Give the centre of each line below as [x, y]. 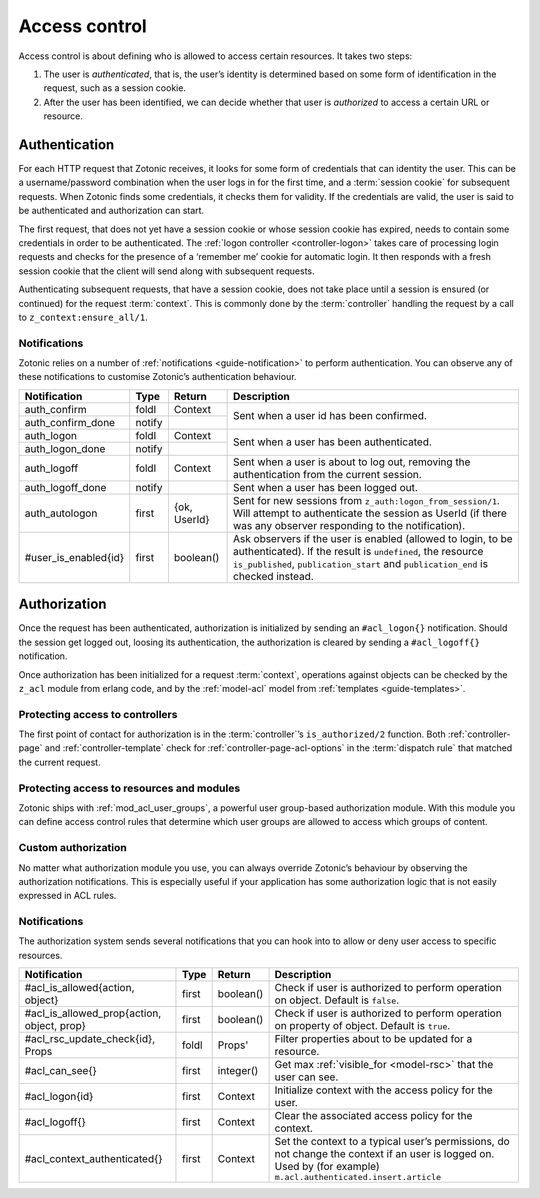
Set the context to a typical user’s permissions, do [392, 1142]
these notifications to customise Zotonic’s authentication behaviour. [157, 377]
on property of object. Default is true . [362, 1026]
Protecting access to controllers [98, 714]
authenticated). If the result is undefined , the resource [358, 551]
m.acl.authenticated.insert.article [358, 1177]
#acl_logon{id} [59, 1097]
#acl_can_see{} [60, 1071]
